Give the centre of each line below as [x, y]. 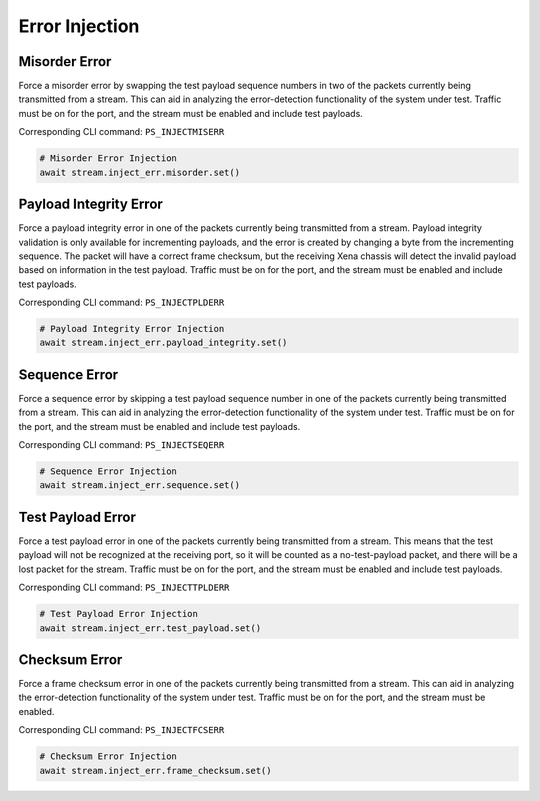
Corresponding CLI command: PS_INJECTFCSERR [121, 730]
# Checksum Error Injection [108, 756]
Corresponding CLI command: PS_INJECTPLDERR [121, 302]
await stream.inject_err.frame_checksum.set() [155, 770]
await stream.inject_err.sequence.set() [139, 485]
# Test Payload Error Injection [119, 614]
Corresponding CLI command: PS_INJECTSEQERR [121, 445]
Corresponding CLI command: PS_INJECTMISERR [121, 132]
